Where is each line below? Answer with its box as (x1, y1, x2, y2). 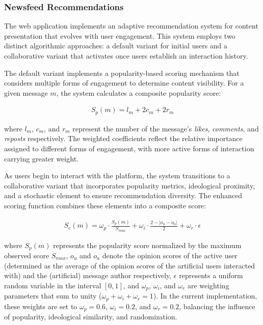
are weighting (187, 280, 229, 290)
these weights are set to (4, 301, 77, 311)
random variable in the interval (4, 280, 101, 290)
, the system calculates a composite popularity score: (56, 87, 221, 98)
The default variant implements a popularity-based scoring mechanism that (4, 67, 240, 78)
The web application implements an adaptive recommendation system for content (4, 20, 258, 31)
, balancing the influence (179, 301, 255, 311)
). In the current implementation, (153, 290, 257, 301)
